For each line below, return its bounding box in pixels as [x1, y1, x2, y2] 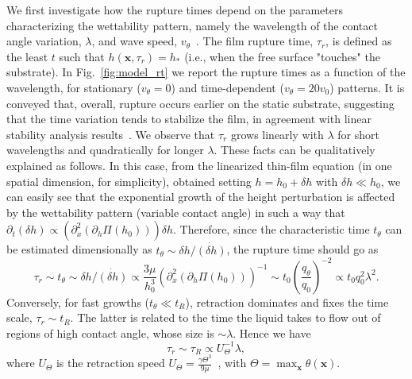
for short [337, 126, 379, 142]
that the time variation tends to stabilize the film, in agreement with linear [6, 110, 372, 127]
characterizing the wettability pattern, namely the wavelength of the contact [6, 17, 378, 33]
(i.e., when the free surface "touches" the [184, 48, 380, 64]
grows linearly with [230, 126, 324, 142]
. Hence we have [233, 324, 311, 341]
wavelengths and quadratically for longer [6, 141, 204, 158]
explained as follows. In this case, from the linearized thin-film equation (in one [6, 157, 392, 173]
